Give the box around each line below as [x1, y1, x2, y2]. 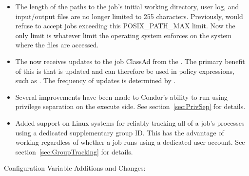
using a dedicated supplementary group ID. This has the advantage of [15, 127, 224, 137]
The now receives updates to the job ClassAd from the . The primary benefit [15, 56, 245, 66]
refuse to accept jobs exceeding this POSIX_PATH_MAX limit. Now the [15, 21, 235, 31]
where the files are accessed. [15, 40, 99, 50]
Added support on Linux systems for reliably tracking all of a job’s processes [15, 117, 245, 128]
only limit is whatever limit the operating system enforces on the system [15, 30, 232, 40]
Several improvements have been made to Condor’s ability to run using [15, 91, 228, 102]
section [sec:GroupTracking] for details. [15, 146, 133, 156]
